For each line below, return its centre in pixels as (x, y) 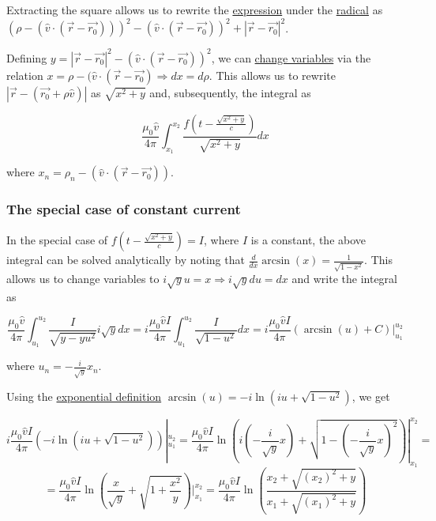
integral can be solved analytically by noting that (126, 260)
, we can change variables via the (291, 57)
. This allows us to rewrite (272, 75)
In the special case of (57, 240)
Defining (27, 57)
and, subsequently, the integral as (230, 92)
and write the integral (344, 279)
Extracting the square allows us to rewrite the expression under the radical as (195, 9)
